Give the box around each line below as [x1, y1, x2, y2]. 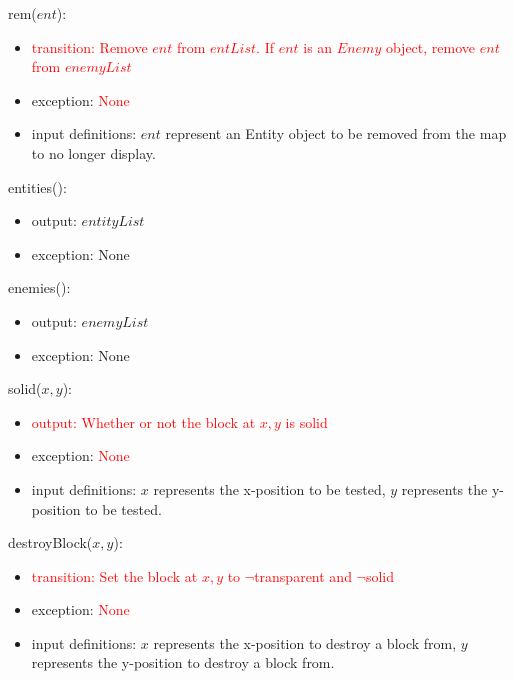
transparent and [254, 565, 352, 586]
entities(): [8, 176, 67, 197]
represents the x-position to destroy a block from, [153, 632, 457, 653]
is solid [285, 411, 328, 432]
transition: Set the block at [31, 565, 198, 586]
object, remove [385, 36, 476, 57]
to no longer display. [31, 142, 156, 163]
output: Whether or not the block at [31, 411, 256, 432]
